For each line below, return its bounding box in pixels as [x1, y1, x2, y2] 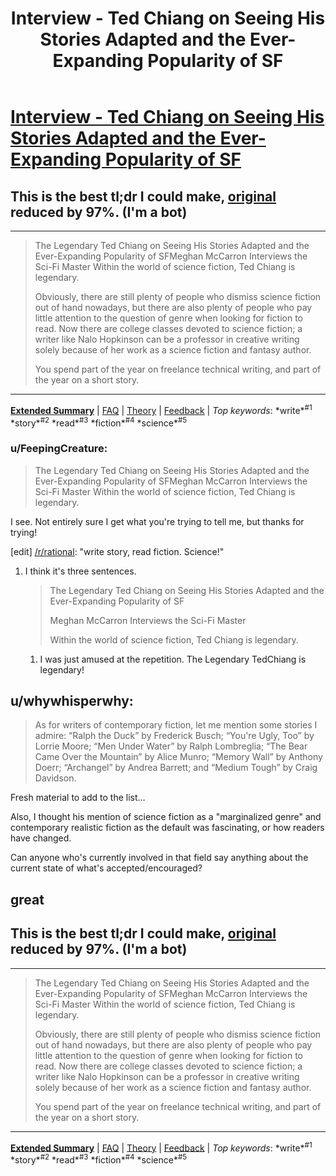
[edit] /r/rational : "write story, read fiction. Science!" [10, 545, 225, 557]
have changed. [10, 832, 72, 844]
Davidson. [34, 772, 77, 784]
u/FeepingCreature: [10, 442, 108, 456]
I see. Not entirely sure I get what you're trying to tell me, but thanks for [10, 515, 305, 527]
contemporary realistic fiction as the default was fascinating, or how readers [10, 822, 325, 834]
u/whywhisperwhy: [10, 693, 134, 709]
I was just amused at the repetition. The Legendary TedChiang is [39, 653, 307, 665]
